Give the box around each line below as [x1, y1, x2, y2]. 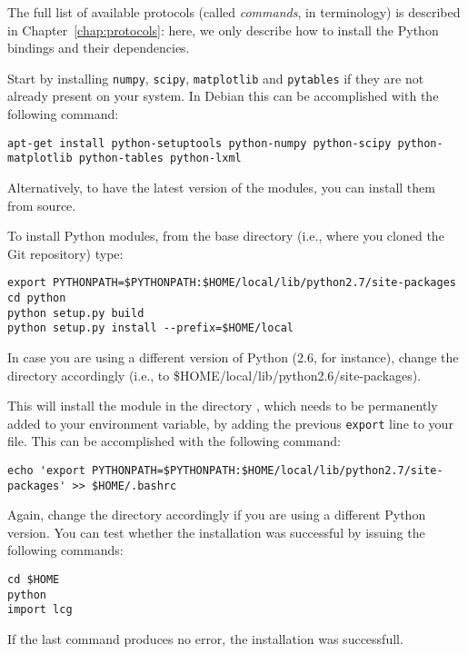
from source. [7, 195, 76, 214]
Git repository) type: [7, 243, 124, 263]
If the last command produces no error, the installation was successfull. [7, 629, 403, 649]
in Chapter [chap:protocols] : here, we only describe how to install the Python [7, 20, 439, 39]
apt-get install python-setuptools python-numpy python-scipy [7, 136, 392, 150]
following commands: [7, 540, 124, 560]
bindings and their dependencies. [7, 38, 190, 57]
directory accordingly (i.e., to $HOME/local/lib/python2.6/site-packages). [7, 365, 422, 384]
